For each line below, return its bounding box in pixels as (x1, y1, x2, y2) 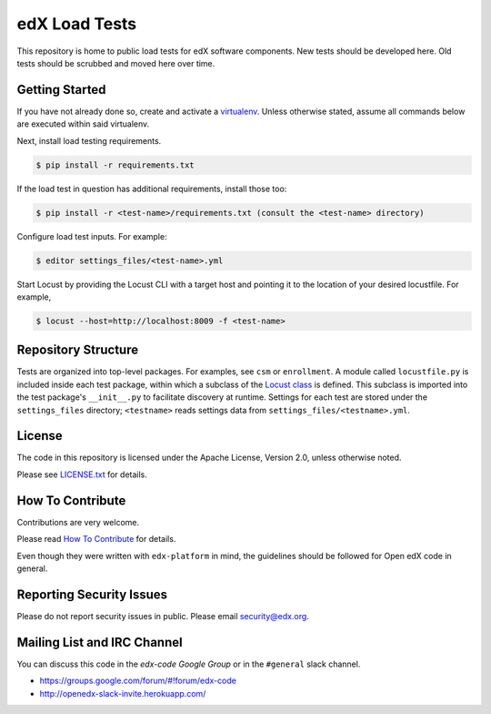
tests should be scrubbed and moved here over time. (16, 57, 215, 68)
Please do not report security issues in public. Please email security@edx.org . (16, 610, 309, 621)
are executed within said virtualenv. (16, 118, 150, 129)
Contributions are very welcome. (16, 516, 140, 527)
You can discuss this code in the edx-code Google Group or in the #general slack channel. (16, 658, 361, 669)
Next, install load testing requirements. (16, 135, 162, 146)
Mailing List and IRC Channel (16, 634, 183, 650)
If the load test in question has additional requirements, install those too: (16, 183, 287, 194)
